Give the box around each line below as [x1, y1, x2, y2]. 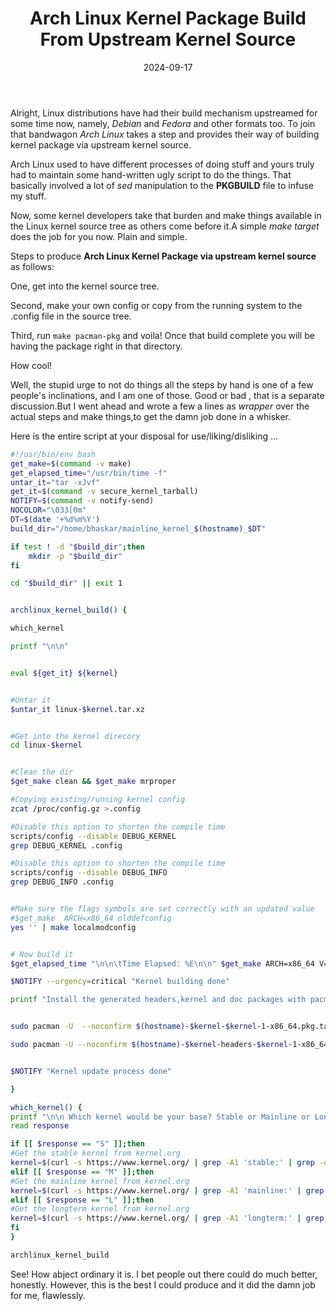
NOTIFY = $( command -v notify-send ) [10, 496, 155, 506]
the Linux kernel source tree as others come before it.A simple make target [10, 220, 320, 232]
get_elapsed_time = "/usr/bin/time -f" [10, 468, 168, 478]
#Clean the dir [10, 767, 74, 777]
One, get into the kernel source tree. [10, 280, 160, 292]
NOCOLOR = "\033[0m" [10, 505, 87, 516]
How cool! [10, 359, 53, 371]
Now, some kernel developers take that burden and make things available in [10, 209, 322, 221]
